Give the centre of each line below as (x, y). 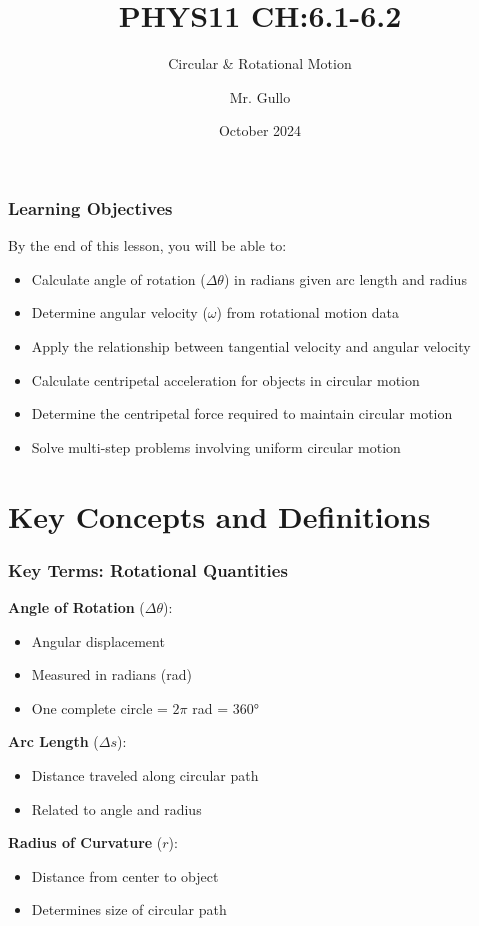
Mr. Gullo (260, 96)
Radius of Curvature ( (85, 842)
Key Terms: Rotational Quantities (148, 569)
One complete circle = (99, 707)
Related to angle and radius (116, 808)
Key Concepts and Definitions (219, 515)
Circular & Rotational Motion (260, 63)
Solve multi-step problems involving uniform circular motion (216, 446)
